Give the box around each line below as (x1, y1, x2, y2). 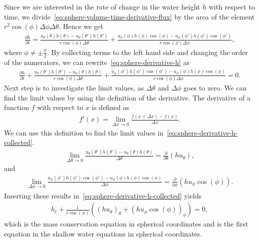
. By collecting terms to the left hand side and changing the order (47, 46, 248, 57)
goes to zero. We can (183, 82, 247, 93)
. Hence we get (58, 21, 104, 31)
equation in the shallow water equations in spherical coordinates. (4, 228, 202, 239)
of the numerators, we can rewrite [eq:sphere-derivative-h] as (4, 56, 190, 67)
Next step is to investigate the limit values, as (4, 82, 144, 93)
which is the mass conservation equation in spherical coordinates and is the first (4, 218, 249, 229)
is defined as (92, 102, 129, 112)
